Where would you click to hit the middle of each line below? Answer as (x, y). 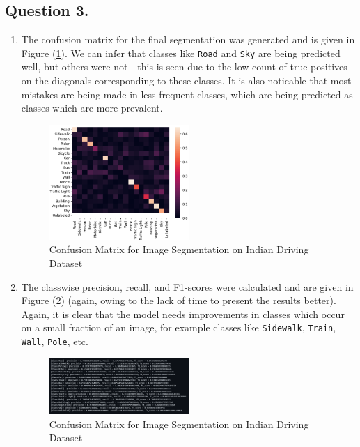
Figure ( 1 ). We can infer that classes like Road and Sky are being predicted (181, 53)
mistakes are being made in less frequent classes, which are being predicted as (187, 94)
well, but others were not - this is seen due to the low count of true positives (184, 67)
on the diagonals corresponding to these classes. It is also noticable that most (186, 81)
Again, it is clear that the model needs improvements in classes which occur (183, 313)
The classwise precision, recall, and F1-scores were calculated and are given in (187, 286)
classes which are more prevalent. (92, 108)
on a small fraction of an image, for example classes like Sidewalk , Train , (179, 327)
